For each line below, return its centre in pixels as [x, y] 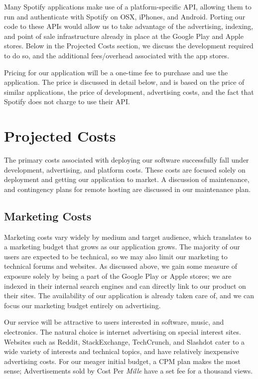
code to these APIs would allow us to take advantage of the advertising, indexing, [129, 26]
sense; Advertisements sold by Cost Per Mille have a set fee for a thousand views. [129, 371]
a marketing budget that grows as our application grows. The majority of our [122, 247]
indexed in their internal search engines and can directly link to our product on [125, 285]
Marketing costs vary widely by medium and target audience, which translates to [128, 237]
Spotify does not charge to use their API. [67, 101]
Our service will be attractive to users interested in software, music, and [114, 322]
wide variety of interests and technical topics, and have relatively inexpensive [122, 351]
